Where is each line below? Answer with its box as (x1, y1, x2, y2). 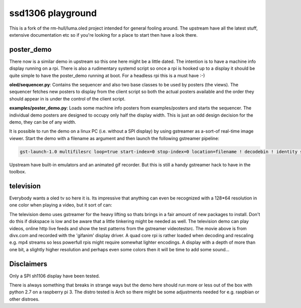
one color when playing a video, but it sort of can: (9, 202, 112, 208)
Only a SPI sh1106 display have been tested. (9, 273, 100, 279)
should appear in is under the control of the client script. (9, 95, 125, 101)
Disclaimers (9, 259, 48, 268)
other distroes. (9, 296, 40, 302)
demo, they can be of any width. (9, 119, 76, 125)
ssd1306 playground (9, 8, 97, 19)
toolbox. (9, 169, 26, 175)
